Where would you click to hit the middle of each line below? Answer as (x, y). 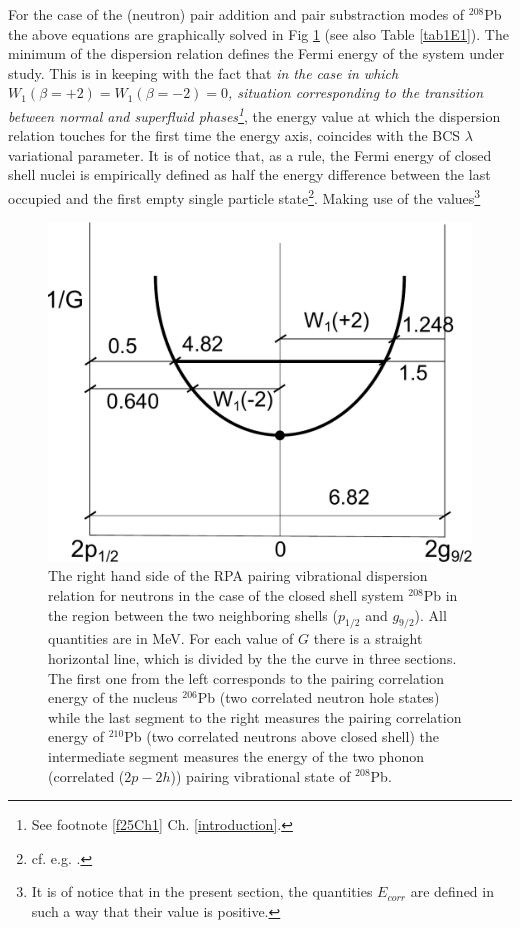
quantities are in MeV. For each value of (171, 638)
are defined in (452, 891)
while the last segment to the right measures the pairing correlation (255, 716)
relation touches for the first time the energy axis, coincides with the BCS (234, 135)
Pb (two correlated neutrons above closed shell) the (281, 736)
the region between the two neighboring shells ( (193, 614)
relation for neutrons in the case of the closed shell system (226, 594)
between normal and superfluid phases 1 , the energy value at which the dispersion (254, 114)
